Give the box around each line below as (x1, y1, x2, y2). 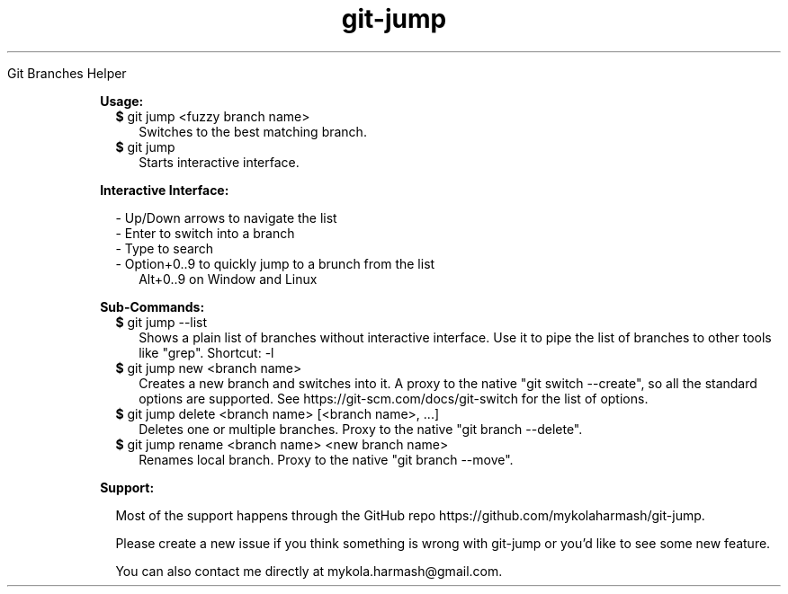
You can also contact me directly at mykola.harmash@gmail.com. (115, 563, 503, 579)
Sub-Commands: (100, 298, 205, 315)
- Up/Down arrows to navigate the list (115, 209, 337, 226)
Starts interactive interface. (139, 154, 300, 170)
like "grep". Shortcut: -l (139, 344, 274, 360)
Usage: (100, 93, 144, 109)
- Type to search (115, 240, 214, 256)
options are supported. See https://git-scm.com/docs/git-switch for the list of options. (139, 390, 649, 406)
